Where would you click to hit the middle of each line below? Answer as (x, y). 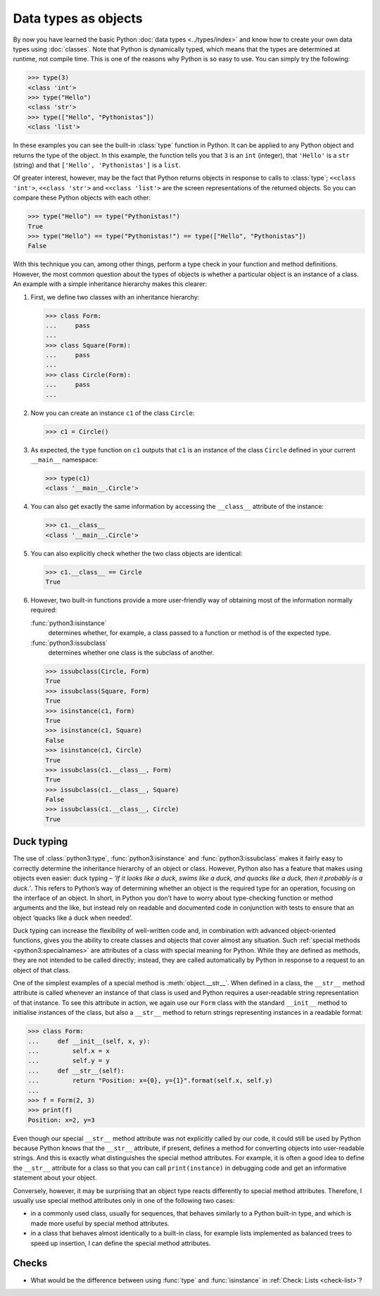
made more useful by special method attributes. (100, 1223)
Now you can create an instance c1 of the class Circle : (113, 413)
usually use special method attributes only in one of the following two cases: (124, 1201)
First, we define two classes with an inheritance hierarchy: (115, 297)
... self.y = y (69, 1061)
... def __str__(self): (76, 1070)
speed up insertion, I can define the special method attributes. (121, 1243)
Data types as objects (78, 18)
